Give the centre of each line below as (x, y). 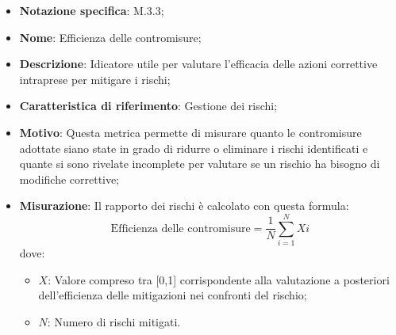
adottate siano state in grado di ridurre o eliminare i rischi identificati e (194, 148)
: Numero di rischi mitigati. (114, 321)
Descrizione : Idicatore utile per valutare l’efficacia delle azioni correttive (198, 64)
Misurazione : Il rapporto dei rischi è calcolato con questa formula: (184, 206)
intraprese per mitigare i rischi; (95, 79)
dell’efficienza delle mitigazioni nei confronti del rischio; (173, 295)
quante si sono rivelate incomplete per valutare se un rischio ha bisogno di (200, 164)
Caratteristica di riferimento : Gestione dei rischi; (148, 106)
